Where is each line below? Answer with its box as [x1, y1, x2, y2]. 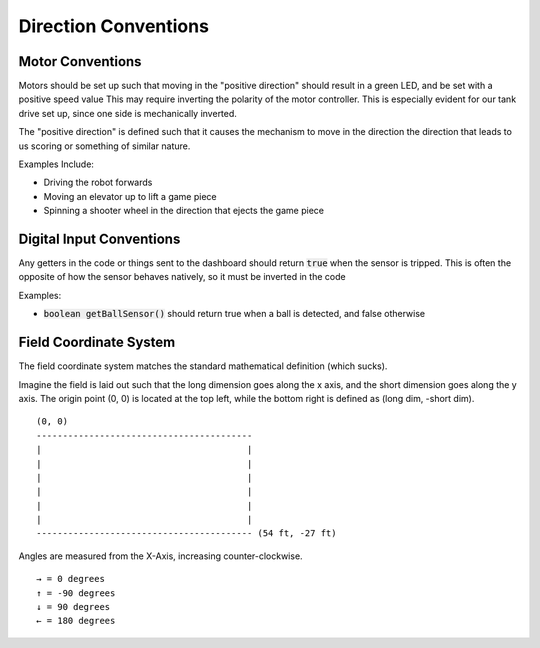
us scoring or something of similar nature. [18, 140, 191, 152]
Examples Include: [18, 158, 95, 170]
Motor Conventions [18, 53, 142, 70]
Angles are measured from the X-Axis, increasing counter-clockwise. [18, 550, 304, 562]
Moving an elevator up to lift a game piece [43, 190, 217, 202]
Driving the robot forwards [43, 176, 153, 189]
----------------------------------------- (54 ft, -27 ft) [36, 528, 337, 539]
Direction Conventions [18, 15, 210, 37]
